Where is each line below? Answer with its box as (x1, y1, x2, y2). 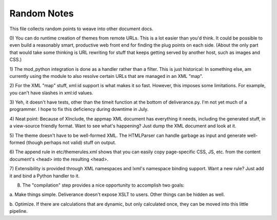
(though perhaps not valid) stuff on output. (26, 139, 116, 146)
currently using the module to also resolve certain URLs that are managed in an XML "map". (9, 73, 204, 79)
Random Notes (9, 8, 74, 19)
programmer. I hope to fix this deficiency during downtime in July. (9, 106, 149, 112)
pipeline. (9, 208, 28, 214)
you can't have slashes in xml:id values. (9, 90, 93, 96)
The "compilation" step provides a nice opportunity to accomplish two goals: (22, 182, 185, 188)
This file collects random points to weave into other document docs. (9, 26, 153, 32)
